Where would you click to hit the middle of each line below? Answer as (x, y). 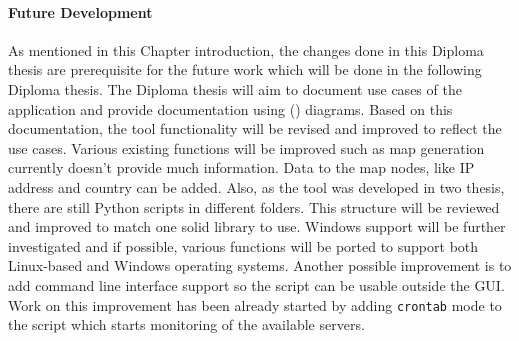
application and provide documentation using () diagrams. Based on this (230, 108)
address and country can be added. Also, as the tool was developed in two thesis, (256, 186)
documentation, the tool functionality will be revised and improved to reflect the (255, 128)
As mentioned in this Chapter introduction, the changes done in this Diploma (246, 49)
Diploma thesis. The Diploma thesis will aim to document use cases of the (235, 88)
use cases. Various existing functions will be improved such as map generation (246, 147)
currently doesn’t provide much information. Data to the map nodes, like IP (241, 167)
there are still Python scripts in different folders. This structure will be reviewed (254, 206)
